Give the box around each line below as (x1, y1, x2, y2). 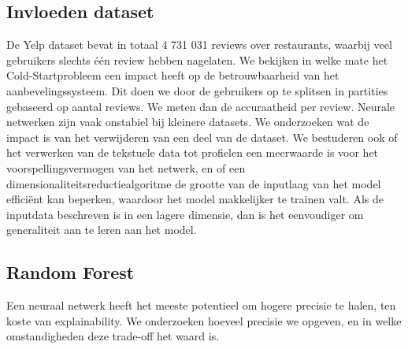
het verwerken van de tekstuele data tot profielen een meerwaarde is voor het (6, 144, 379, 161)
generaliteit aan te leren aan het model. (6, 221, 197, 238)
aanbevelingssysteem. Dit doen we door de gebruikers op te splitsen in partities (6, 82, 388, 98)
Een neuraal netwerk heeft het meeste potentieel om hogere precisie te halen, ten (6, 297, 396, 314)
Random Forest (6, 260, 135, 284)
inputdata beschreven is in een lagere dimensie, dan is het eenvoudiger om (6, 206, 364, 222)
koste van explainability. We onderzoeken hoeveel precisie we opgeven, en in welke (6, 312, 402, 329)
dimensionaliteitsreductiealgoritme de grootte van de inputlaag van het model (6, 175, 381, 191)
